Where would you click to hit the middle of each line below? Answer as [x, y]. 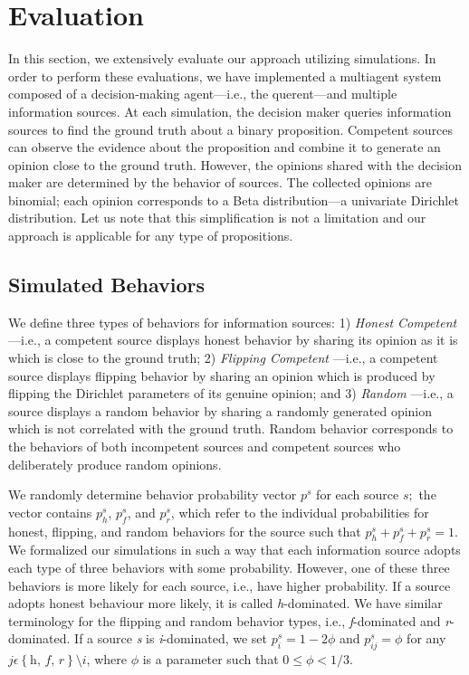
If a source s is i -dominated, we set [171, 638]
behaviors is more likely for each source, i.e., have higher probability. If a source [230, 585]
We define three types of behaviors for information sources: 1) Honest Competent [233, 322]
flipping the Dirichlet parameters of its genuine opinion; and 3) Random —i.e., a [231, 393]
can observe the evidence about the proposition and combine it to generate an [225, 147]
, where [106, 659]
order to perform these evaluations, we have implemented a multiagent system [225, 76]
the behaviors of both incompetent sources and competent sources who [205, 447]
